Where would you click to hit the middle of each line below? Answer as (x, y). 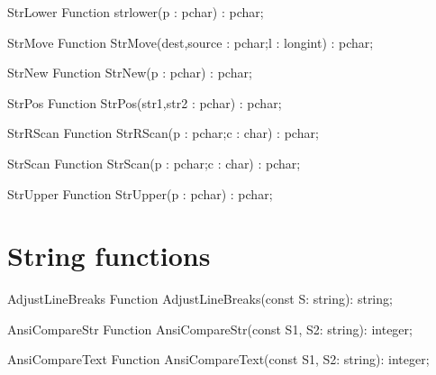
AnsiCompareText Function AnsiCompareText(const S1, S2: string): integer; (218, 359)
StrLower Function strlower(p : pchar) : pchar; (136, 12)
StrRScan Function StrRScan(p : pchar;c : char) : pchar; (163, 133)
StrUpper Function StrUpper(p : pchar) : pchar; (140, 193)
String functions (109, 256)
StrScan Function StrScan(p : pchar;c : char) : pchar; (154, 163)
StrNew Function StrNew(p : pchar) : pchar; (130, 73)
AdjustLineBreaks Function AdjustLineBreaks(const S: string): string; (200, 299)
